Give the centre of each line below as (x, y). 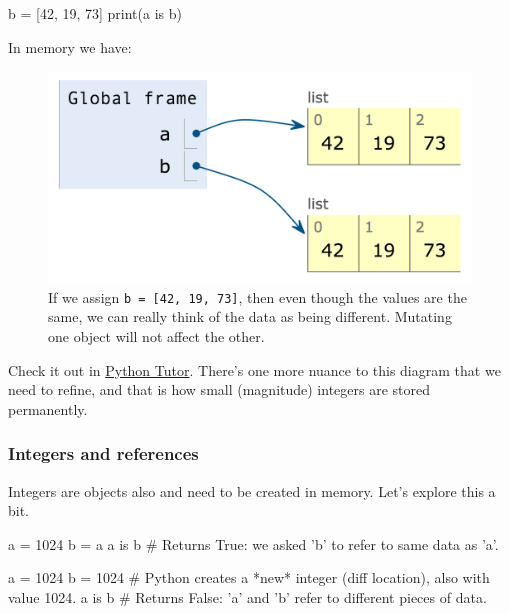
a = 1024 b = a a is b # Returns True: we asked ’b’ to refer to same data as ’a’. (253, 543)
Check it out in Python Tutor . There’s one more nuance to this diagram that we (254, 369)
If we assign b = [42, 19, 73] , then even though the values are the (257, 296)
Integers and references (103, 453)
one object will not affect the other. (156, 336)
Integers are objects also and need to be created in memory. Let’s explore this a (252, 490)
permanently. (48, 408)
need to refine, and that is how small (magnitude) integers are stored (219, 389)
